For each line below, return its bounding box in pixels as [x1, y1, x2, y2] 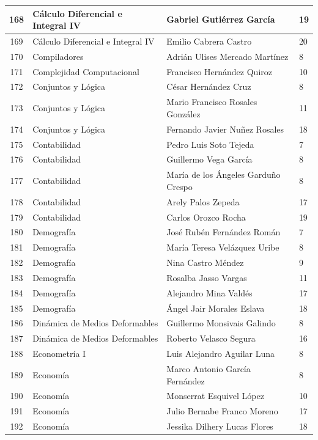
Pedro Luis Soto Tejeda [166, 137, 254, 150]
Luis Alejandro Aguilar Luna [166, 347, 275, 360]
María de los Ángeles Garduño [166, 168, 281, 181]
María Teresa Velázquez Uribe [166, 241, 279, 254]
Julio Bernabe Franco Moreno [166, 405, 278, 417]
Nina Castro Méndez [166, 256, 244, 269]
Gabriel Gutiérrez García [166, 13, 275, 26]
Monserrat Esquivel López [166, 389, 264, 402]
